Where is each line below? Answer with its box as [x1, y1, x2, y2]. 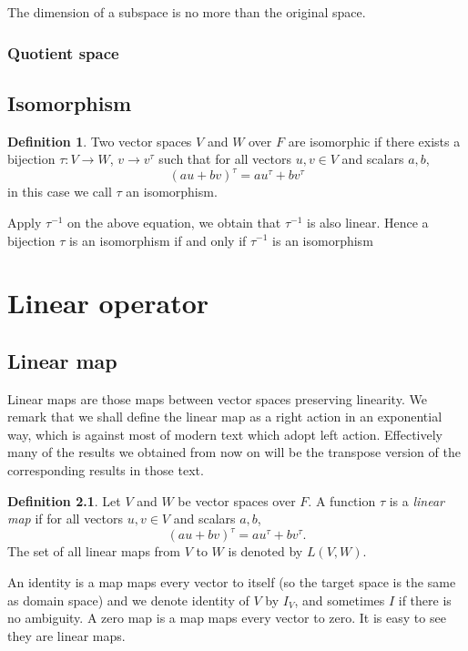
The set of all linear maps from [7, 542, 180, 561]
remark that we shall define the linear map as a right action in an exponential [7, 407, 443, 426]
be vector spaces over [178, 491, 296, 510]
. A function [308, 491, 376, 510]
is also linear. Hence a [307, 212, 429, 231]
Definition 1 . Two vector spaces [7, 131, 192, 150]
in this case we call [7, 182, 112, 201]
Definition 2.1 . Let [7, 491, 121, 510]
